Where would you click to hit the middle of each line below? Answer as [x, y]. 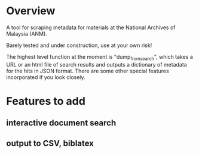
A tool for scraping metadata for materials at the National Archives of [91, 27]
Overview [31, 11]
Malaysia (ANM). [27, 33]
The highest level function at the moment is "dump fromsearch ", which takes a [99, 57]
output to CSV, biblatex [50, 143]
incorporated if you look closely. [46, 77]
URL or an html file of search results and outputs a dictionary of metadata [97, 64]
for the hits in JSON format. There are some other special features [88, 71]
